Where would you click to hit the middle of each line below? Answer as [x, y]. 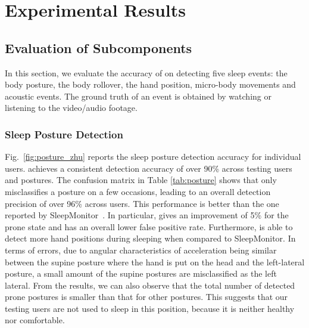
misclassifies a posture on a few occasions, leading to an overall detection [138, 191]
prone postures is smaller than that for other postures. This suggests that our [146, 297]
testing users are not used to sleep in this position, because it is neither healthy [150, 308]
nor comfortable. [35, 320]
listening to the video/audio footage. [71, 108]
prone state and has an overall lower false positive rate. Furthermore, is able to [149, 226]
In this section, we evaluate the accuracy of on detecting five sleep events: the [146, 72]
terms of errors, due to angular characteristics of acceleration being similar [141, 250]
